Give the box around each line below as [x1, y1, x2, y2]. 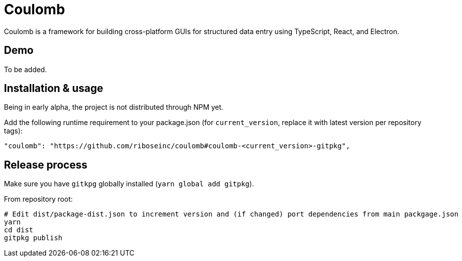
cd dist [4, 226, 34, 234]
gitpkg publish [4, 234, 63, 242]
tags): [4, 127, 23, 135]
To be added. [4, 65, 47, 74]
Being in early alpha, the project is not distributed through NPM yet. [4, 103, 224, 112]
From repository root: [4, 195, 73, 204]
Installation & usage [4, 82, 103, 95]
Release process [4, 158, 88, 171]
